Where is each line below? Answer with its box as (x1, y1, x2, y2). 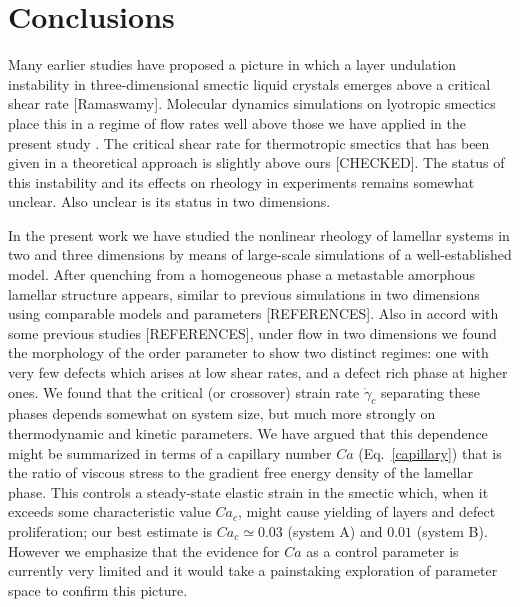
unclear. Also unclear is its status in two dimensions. (8, 191, 331, 212)
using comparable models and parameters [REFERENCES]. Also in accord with (8, 303, 499, 324)
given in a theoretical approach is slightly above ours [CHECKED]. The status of (8, 152, 505, 173)
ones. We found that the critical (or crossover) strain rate (8, 381, 360, 402)
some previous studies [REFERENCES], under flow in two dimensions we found (8, 322, 497, 343)
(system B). (416, 520, 488, 541)
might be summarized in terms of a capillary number (8, 442, 332, 463)
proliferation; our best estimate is (8, 520, 213, 541)
